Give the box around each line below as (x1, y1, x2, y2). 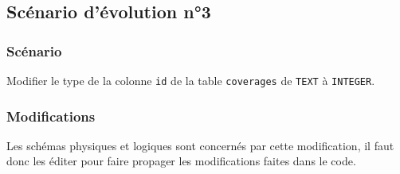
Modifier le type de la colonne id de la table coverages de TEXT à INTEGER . (6, 72, 375, 88)
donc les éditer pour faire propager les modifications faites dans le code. (6, 153, 356, 169)
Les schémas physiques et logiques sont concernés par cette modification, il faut (6, 137, 394, 153)
